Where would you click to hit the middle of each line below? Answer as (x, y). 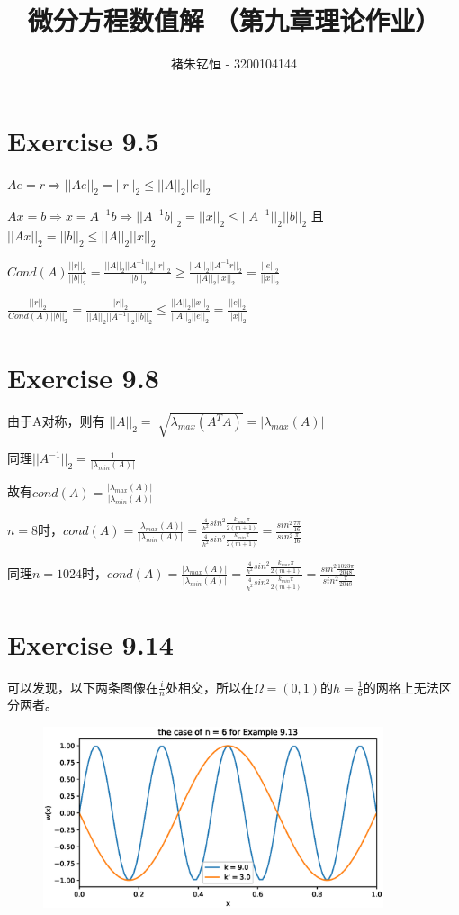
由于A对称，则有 (56, 421)
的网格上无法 (401, 687)
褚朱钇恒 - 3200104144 (234, 63)
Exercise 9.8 (83, 377)
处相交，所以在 (209, 687)
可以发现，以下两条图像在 (83, 687)
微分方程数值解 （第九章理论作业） (234, 20)
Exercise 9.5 (83, 140)
